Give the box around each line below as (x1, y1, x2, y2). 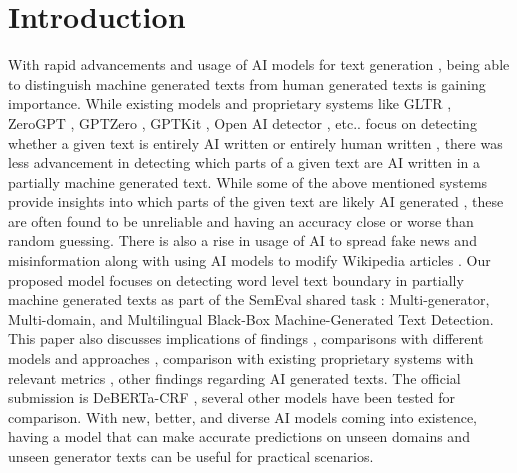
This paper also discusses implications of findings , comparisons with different (8, 328, 484, 349)
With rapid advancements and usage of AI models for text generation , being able (8, 54, 510, 75)
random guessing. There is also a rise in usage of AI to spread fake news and (8, 230, 477, 251)
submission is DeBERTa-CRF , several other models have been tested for (8, 387, 456, 408)
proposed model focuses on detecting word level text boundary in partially (8, 269, 464, 290)
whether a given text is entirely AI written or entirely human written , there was (8, 132, 503, 153)
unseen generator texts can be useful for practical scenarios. (8, 446, 374, 466)
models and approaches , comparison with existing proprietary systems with (8, 348, 474, 369)
